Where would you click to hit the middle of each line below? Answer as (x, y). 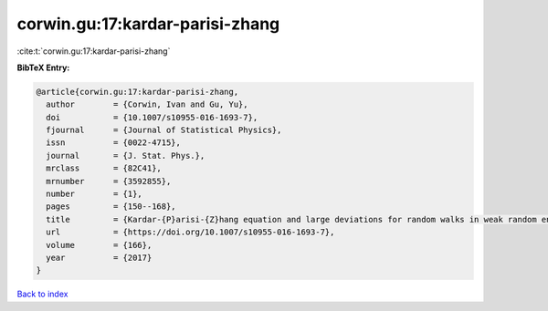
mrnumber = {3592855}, (109, 181)
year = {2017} (99, 258)
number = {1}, (95, 194)
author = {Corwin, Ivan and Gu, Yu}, (147, 104)
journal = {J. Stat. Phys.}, (126, 155)
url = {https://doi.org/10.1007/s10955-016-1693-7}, (190, 232)
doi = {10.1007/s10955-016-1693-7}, (152, 117)
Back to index (42, 294)
